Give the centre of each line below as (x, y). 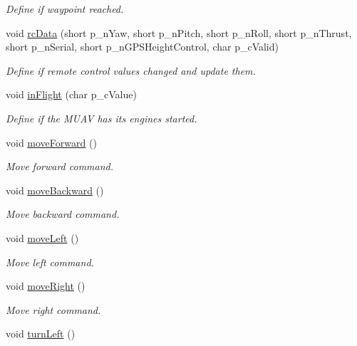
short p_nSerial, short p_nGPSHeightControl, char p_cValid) (142, 47)
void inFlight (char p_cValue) (71, 94)
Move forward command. (60, 166)
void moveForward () (51, 142)
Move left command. (50, 262)
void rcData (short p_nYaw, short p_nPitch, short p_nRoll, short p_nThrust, (179, 32)
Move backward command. (63, 214)
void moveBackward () (55, 190)
